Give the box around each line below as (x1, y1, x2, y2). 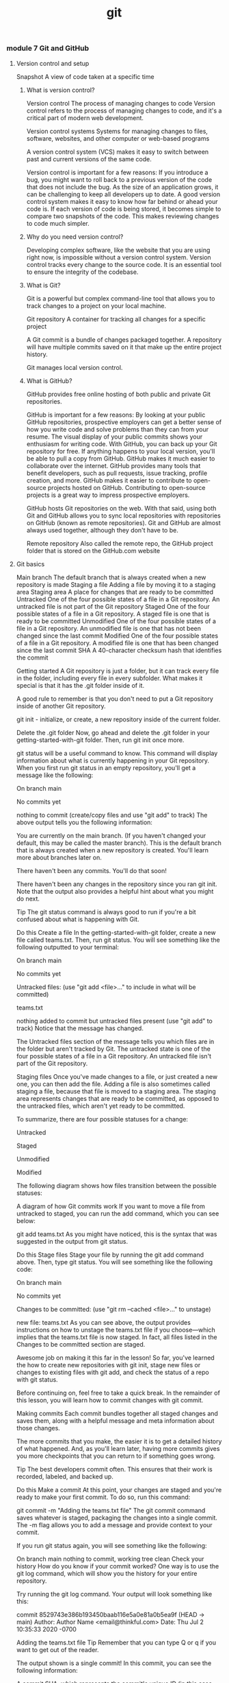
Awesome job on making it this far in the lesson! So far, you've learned (16, 1354, 215, 1362)
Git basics (16, 559, 45, 568)
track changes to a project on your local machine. (26, 301, 167, 310)
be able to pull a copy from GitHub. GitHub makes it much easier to (26, 454, 215, 463)
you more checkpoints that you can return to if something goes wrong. (16, 1452, 216, 1460)
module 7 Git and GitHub (6, 43, 90, 53)
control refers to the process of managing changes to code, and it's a (26, 106, 222, 115)
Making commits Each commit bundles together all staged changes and (16, 1409, 218, 1417)
